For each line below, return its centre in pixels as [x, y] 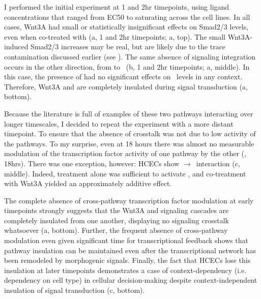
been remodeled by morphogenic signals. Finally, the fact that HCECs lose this [127, 260]
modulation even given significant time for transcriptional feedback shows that [126, 240]
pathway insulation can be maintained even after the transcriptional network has [130, 250]
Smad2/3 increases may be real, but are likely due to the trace [128, 47]
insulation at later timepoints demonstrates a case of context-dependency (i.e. [125, 270]
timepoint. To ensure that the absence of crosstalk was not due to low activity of [130, 133]
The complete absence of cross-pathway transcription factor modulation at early [129, 200]
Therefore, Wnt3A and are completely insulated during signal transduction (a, [126, 86]
